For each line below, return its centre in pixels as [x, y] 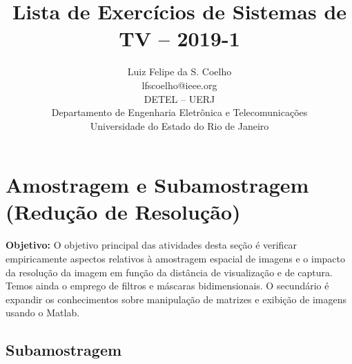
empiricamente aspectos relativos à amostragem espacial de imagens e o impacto [176, 258]
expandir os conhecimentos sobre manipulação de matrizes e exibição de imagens [176, 299]
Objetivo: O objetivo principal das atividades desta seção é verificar [151, 245]
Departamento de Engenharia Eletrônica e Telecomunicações [179, 112]
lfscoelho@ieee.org [179, 85]
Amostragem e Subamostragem [157, 185]
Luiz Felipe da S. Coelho [179, 71]
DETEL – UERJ [179, 98]
